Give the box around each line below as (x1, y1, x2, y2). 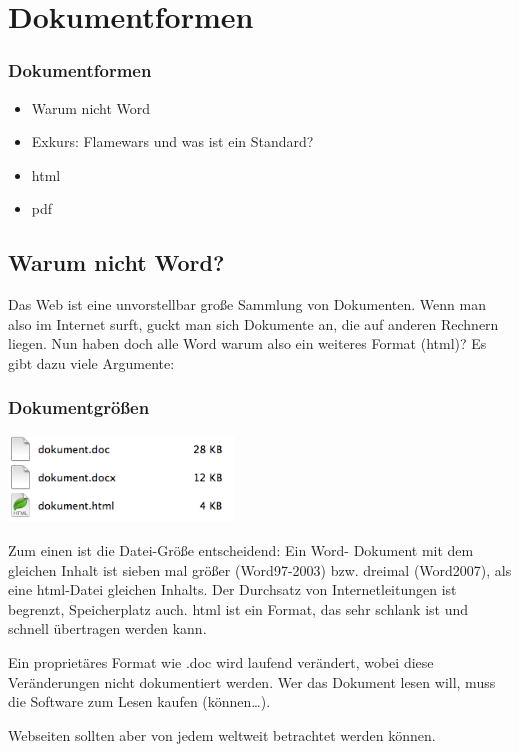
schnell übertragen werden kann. (8, 618, 207, 639)
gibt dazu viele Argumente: (8, 352, 175, 373)
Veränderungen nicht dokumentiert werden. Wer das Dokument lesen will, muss (8, 671, 496, 692)
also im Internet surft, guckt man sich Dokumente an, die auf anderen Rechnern (8, 313, 499, 334)
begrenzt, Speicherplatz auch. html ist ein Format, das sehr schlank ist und (8, 598, 469, 619)
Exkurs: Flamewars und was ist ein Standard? (31, 131, 314, 152)
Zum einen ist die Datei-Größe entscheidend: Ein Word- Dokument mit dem (8, 539, 474, 560)
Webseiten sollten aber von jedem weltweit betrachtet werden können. (8, 724, 436, 745)
